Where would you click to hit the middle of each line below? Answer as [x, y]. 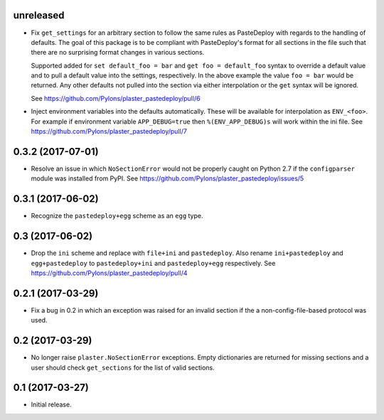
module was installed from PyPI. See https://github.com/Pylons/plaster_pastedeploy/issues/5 [167, 178]
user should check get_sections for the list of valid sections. [123, 367]
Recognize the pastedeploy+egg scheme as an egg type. [117, 216]
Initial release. [51, 404]
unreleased [39, 15]
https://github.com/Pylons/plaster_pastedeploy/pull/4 [109, 273]
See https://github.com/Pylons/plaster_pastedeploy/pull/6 [116, 98]
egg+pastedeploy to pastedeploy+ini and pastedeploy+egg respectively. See [153, 263]
